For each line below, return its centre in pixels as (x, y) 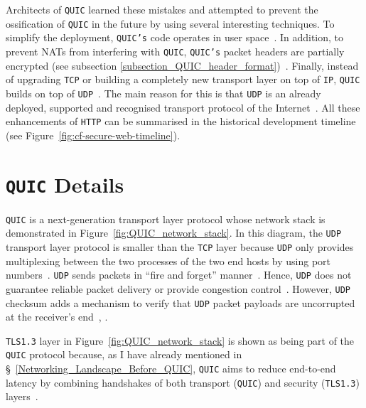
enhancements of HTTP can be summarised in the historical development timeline (181, 121)
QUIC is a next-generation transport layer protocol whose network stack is (166, 219)
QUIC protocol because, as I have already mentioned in (124, 354)
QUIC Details (65, 184)
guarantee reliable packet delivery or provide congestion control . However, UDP (178, 288)
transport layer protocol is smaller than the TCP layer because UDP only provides (180, 246)
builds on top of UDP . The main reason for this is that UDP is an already (163, 93)
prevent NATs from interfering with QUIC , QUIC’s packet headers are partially (175, 51)
